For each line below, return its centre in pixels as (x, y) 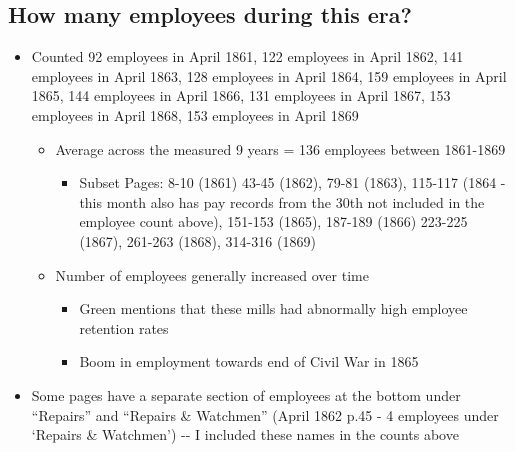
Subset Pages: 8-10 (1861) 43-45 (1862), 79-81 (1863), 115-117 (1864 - (292, 182)
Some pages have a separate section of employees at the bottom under (246, 394)
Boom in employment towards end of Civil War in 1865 (249, 361)
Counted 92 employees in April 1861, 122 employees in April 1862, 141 (247, 56)
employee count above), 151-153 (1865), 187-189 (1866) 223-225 (273, 221)
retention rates (124, 327)
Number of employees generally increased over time (212, 274)
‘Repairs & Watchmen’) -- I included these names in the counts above (245, 434)
